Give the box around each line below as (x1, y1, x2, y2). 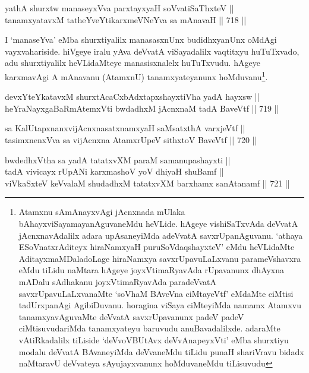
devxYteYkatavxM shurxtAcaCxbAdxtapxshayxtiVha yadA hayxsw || (5, 90, 260, 103)
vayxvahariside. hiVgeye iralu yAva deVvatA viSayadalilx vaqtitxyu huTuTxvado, (5, 45, 299, 57)
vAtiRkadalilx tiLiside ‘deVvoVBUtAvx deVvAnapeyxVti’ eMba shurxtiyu (18, 333, 289, 346)
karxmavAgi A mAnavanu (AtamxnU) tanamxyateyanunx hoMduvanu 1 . (5, 68, 268, 83)
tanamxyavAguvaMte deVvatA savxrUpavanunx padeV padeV (18, 310, 244, 323)
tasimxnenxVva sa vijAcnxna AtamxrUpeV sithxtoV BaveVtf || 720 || (5, 134, 257, 146)
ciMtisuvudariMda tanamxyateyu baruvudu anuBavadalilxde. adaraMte (18, 322, 280, 334)
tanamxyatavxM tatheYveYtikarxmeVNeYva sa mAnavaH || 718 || (5, 13, 247, 26)
